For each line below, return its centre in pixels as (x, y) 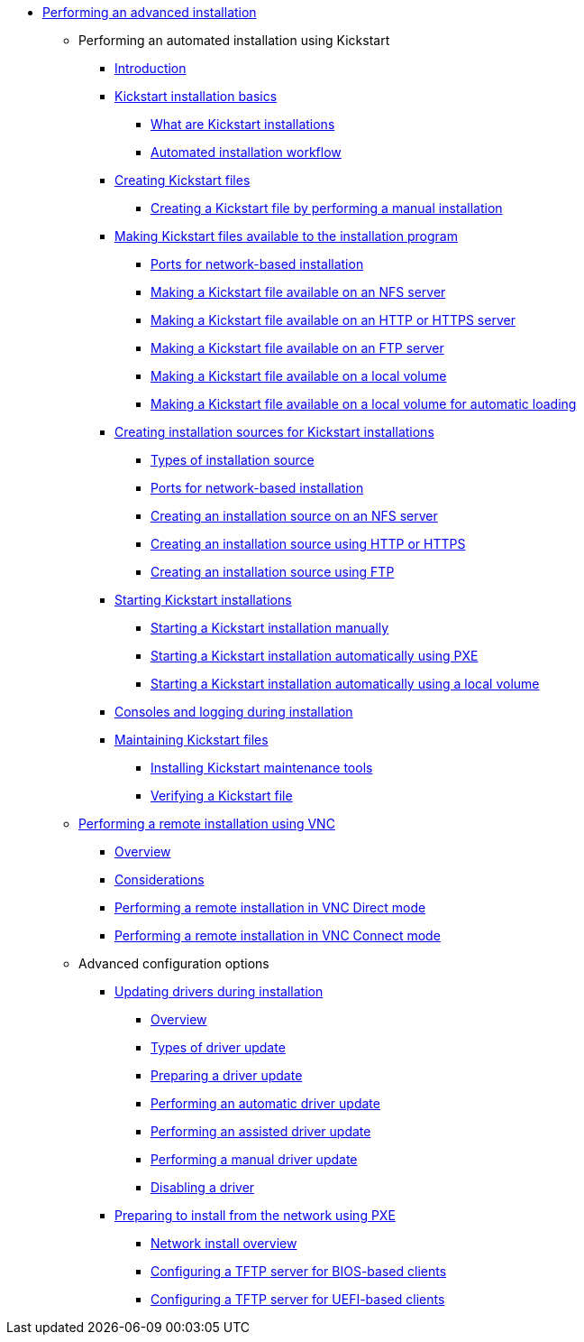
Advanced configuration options (174, 963)
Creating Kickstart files (182, 180)
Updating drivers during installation (219, 991)
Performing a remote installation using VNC (207, 824)
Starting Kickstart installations (203, 600)
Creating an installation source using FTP (273, 572)
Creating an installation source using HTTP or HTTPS (308, 544)
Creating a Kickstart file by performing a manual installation (327, 208)
